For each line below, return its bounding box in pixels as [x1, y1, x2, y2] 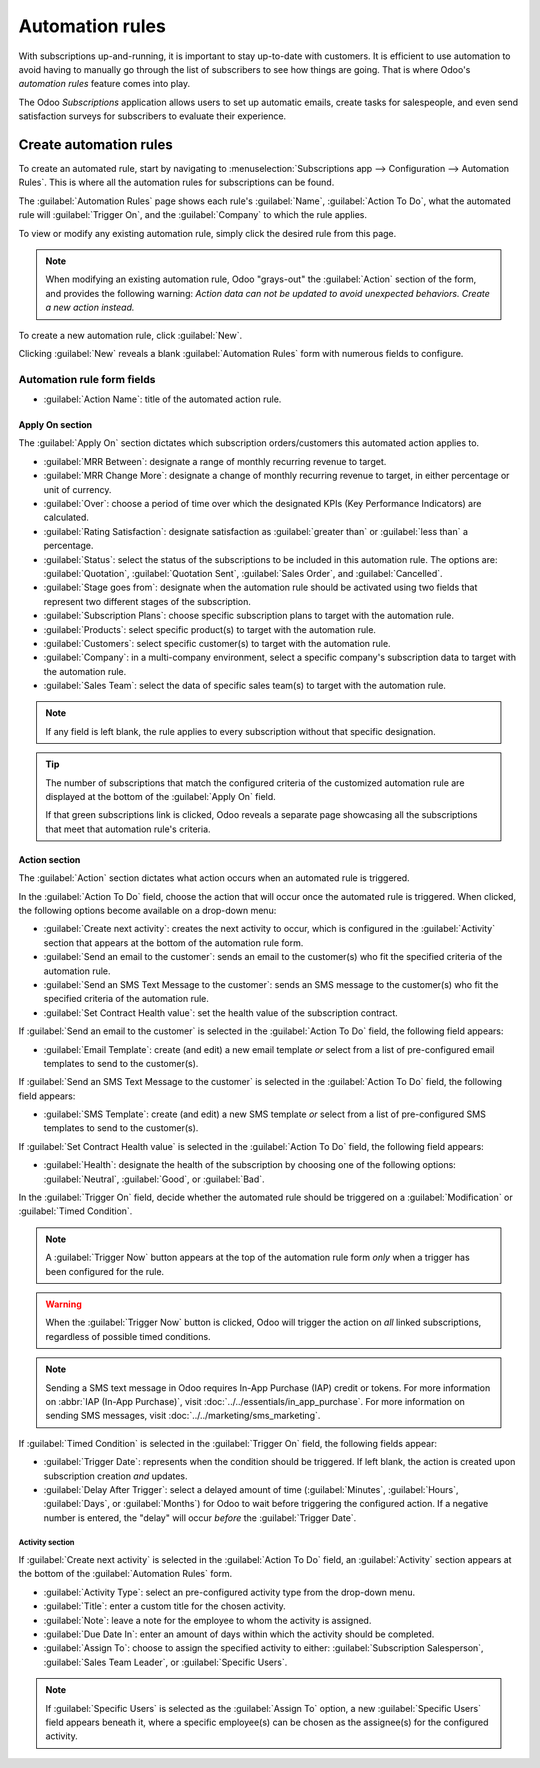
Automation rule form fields [18, 372, 156, 386]
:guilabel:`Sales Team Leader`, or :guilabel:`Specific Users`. [43, 1656, 288, 1668]
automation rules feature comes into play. [18, 78, 190, 90]
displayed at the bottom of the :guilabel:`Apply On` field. [45, 791, 277, 803]
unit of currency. [43, 483, 112, 495]
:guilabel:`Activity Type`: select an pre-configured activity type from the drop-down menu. [43, 1586, 416, 1598]
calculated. [43, 511, 90, 524]
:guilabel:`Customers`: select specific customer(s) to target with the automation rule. [43, 637, 391, 649]
